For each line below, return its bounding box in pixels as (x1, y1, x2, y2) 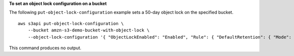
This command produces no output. (9, 45, 82, 51)
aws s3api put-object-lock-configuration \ (18, 21, 124, 26)
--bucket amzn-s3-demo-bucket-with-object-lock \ (27, 28, 149, 33)
